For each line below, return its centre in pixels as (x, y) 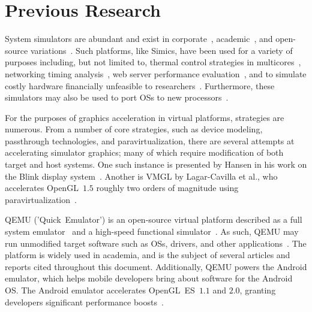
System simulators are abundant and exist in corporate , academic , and (139, 39)
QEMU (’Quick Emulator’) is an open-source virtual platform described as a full (154, 219)
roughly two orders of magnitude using (167, 188)
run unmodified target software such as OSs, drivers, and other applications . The (156, 243)
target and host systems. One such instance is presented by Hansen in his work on (156, 164)
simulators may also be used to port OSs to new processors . (117, 97)
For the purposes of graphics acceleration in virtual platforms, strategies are (145, 117)
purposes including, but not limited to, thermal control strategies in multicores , (153, 62)
